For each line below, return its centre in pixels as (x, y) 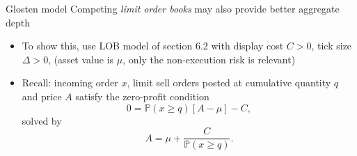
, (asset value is (81, 59)
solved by (42, 120)
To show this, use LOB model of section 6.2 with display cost (153, 46)
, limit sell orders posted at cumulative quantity (229, 83)
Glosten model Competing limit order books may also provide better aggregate (173, 8)
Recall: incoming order (70, 83)
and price (42, 96)
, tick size (332, 46)
